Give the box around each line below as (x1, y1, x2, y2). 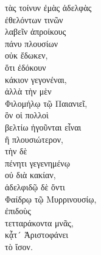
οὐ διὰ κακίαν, (5, 168, 56, 181)
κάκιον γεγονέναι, (5, 73, 67, 85)
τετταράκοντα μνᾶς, (5, 216, 74, 229)
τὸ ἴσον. (5, 240, 33, 253)
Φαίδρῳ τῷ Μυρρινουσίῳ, (5, 192, 97, 205)
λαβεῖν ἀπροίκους (5, 25, 66, 38)
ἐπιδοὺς (5, 204, 31, 217)
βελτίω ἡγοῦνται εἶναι (5, 120, 82, 133)
